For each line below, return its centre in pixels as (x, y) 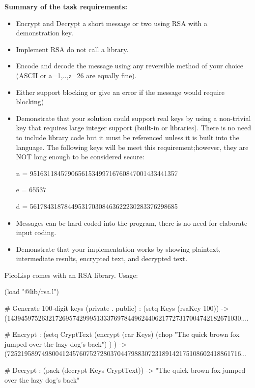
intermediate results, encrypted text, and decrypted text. (102, 258)
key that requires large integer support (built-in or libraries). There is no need (134, 128)
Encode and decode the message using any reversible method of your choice (129, 66)
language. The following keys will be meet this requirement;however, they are (132, 147)
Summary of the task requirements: (66, 6)
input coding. (36, 232)
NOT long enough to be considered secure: (80, 157)
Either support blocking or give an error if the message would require (120, 92)
